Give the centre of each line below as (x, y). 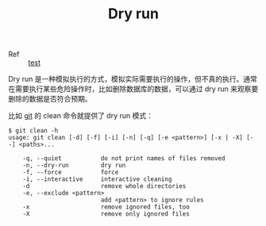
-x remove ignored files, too (106, 207)
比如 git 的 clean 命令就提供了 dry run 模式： (81, 116)
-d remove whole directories (104, 186)
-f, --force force (71, 172)
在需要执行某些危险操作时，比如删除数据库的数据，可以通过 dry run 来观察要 (133, 89)
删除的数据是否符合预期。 (50, 99)
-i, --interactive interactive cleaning (97, 179)
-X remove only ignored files (106, 214)
